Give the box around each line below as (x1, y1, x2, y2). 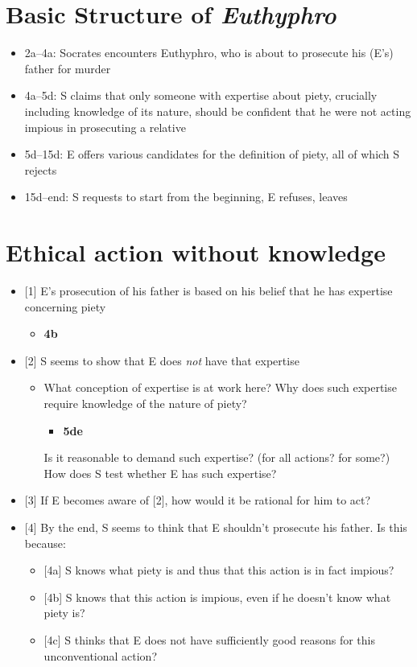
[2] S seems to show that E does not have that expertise (24, 352, 299, 368)
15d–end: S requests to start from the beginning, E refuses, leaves (24, 188, 348, 205)
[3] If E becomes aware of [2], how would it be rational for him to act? (24, 492, 371, 508)
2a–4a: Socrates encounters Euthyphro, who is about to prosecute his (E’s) (24, 44, 394, 61)
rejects (24, 161, 57, 178)
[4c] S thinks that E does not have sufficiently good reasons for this (43, 631, 375, 648)
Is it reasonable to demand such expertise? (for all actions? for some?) (43, 449, 390, 466)
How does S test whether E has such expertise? (43, 464, 277, 481)
